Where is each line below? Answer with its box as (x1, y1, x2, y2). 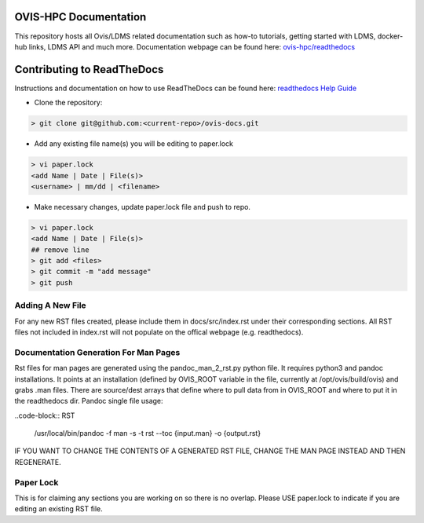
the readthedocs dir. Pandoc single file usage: (14, 397, 164, 406)
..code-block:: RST (14, 411, 75, 420)
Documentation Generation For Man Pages (14, 346, 181, 357)
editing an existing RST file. (14, 504, 104, 514)
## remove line (31, 245, 90, 254)
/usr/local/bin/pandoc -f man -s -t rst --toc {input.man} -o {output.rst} (34, 429, 261, 438)
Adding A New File (14, 300, 86, 311)
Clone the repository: (34, 98, 103, 108)
